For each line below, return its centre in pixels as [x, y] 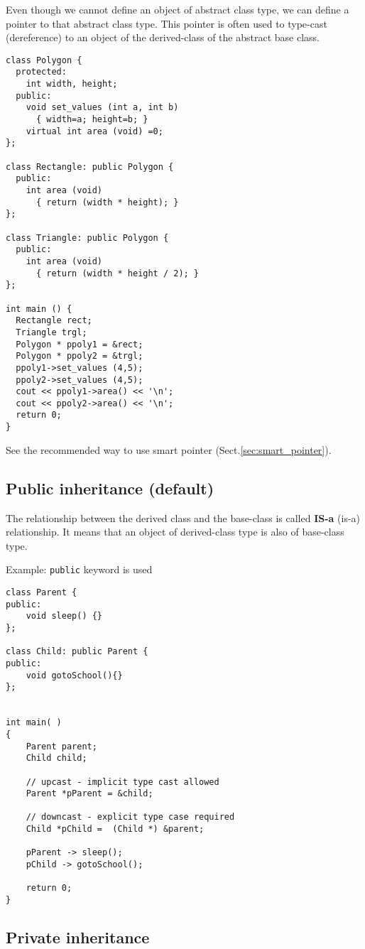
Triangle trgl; [51, 332]
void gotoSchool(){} [74, 675]
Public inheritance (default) [110, 488]
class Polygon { [44, 60]
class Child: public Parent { [77, 652]
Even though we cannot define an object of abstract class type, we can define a [178, 9]
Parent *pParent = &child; [89, 794]
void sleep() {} [64, 616]
